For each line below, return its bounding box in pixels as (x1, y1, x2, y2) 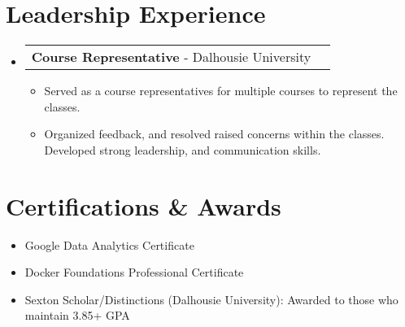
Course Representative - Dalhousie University (31, 47, 311, 67)
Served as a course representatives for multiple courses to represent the (44, 82, 398, 99)
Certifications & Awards (6, 189, 281, 222)
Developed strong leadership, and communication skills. (44, 141, 321, 158)
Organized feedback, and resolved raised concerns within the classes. (44, 125, 385, 142)
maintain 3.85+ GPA (24, 307, 130, 324)
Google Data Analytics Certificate (24, 236, 194, 253)
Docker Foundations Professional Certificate (24, 264, 244, 281)
